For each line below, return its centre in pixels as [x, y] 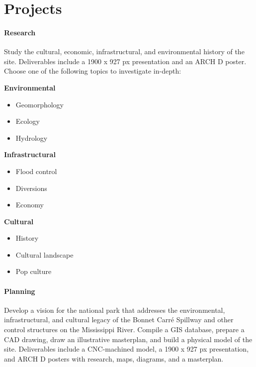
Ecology [28, 121]
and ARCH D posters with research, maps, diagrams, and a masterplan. [114, 358]
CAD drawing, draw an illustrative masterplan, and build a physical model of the [128, 339]
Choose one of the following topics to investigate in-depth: [93, 71]
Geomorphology [40, 104]
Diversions [31, 188]
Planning [20, 291]
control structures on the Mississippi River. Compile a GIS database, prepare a [124, 329]
